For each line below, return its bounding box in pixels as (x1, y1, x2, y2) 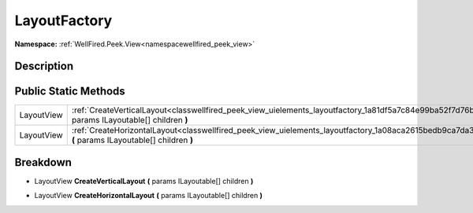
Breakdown (14, 156, 73, 169)
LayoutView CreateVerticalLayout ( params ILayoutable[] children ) (34, 176, 254, 185)
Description (14, 60, 74, 73)
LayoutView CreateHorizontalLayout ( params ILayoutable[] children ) (34, 191, 263, 200)
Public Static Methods (14, 85, 125, 98)
